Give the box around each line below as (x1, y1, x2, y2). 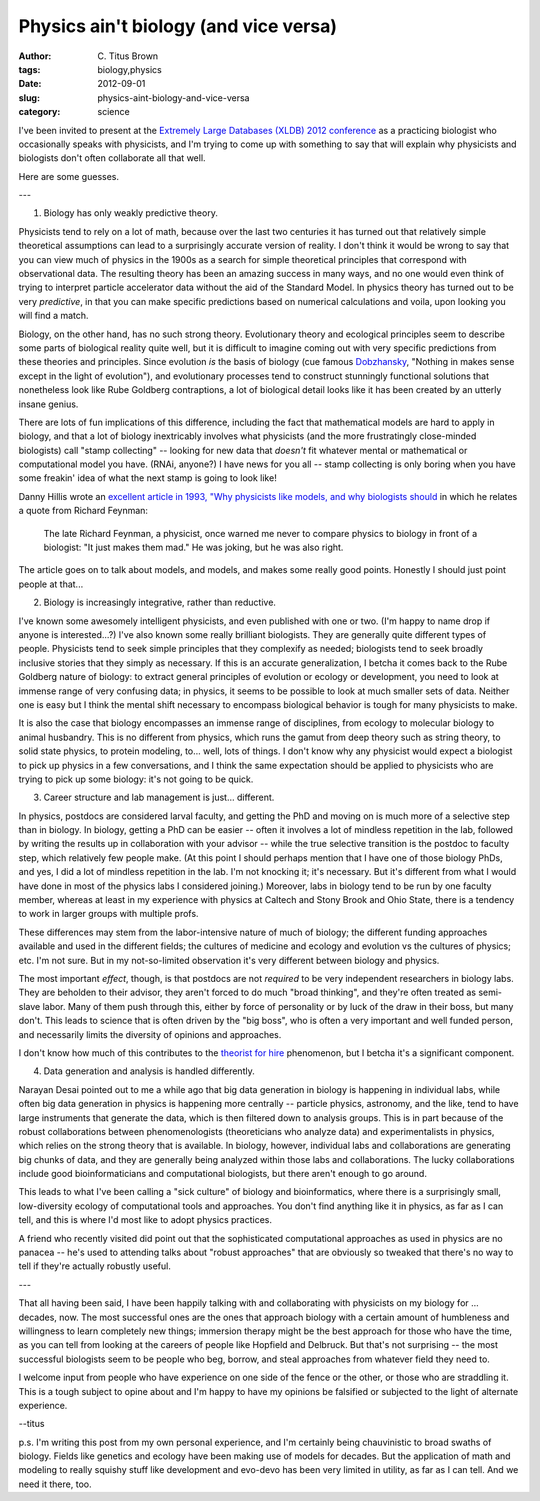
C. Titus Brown (97, 50, 159, 62)
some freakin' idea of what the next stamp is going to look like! (18, 472, 277, 484)
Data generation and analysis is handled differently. (43, 1065, 255, 1077)
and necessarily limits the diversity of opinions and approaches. (18, 1028, 282, 1040)
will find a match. (18, 310, 89, 322)
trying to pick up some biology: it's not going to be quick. (18, 773, 254, 785)
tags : (18, 63, 41, 75)
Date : (18, 78, 42, 90)
